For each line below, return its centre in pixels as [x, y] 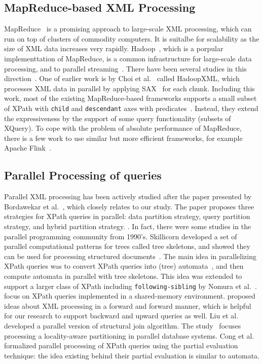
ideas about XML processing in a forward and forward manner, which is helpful [128, 305]
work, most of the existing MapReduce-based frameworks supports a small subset [130, 98]
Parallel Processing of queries [83, 175]
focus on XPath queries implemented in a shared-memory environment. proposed [130, 296]
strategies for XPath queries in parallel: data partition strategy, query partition [127, 216]
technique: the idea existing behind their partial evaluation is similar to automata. [132, 355]
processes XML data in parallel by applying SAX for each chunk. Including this [129, 88]
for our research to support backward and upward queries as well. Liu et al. [121, 316]
